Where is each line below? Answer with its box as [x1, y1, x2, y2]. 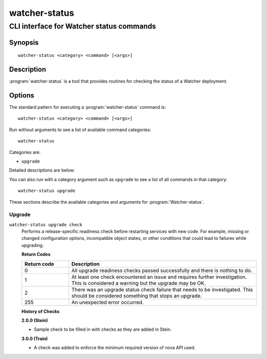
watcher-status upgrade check [9, 222, 83, 227]
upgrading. [21, 242, 44, 248]
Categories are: [9, 149, 41, 155]
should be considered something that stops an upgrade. [71, 292, 202, 299]
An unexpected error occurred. [71, 299, 144, 306]
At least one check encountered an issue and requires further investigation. [71, 273, 247, 280]
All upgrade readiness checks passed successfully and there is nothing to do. [71, 267, 252, 274]
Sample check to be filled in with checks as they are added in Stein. [34, 326, 172, 332]
